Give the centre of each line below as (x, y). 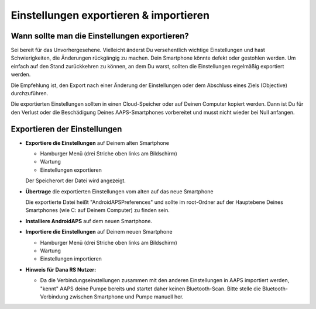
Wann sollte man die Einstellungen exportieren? (100, 36)
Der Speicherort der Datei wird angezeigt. (75, 180)
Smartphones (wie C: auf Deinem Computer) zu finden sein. (97, 210)
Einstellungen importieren (71, 259)
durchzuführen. (30, 93)
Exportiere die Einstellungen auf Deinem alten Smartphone (97, 143)
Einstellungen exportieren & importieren (110, 15)
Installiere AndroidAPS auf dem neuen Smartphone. (89, 221)
